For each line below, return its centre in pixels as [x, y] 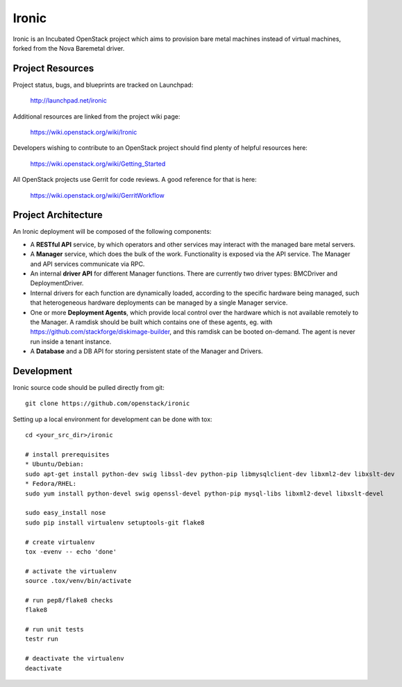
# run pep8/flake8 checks [69, 600]
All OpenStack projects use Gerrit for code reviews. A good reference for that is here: [135, 180]
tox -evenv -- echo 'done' [71, 551]
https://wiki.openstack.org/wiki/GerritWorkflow [97, 195]
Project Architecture [58, 215]
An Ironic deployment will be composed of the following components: [112, 232]
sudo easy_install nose [66, 513]
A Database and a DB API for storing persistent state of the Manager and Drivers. [146, 351]
